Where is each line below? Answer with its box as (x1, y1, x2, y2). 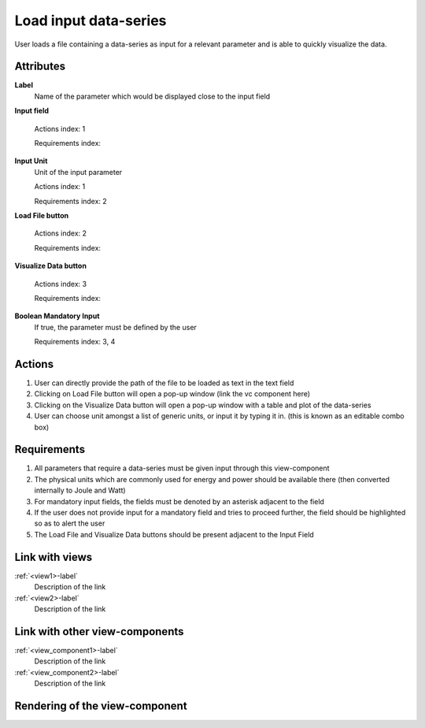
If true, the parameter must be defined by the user (34, 322, 197, 332)
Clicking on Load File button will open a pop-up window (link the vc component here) (34, 389, 311, 399)
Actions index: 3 (34, 279, 87, 288)
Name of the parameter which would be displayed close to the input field (34, 91, 271, 101)
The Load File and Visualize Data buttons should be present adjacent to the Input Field (34, 529, 314, 539)
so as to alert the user (34, 518, 105, 528)
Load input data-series (14, 12, 167, 29)
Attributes (14, 60, 66, 73)
